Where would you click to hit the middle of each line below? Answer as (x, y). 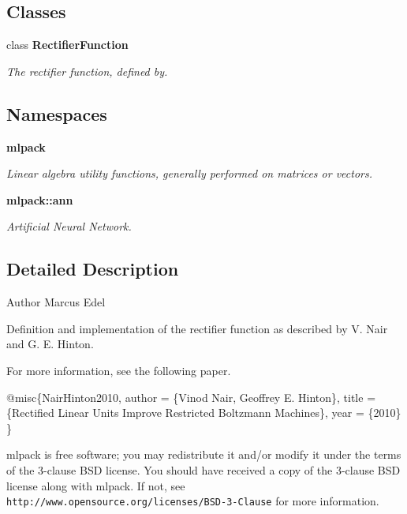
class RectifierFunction (67, 45)
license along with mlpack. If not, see (96, 485)
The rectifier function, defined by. (87, 71)
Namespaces (57, 113)
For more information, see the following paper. (119, 370)
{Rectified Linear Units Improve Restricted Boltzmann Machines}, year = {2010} (204, 413)
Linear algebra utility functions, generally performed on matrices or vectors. (190, 173)
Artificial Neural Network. (69, 226)
